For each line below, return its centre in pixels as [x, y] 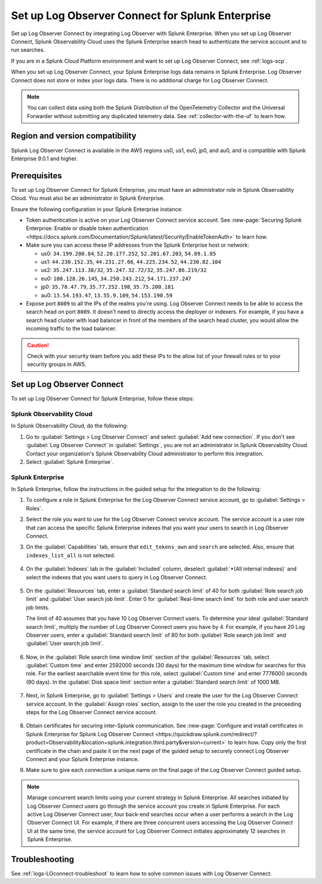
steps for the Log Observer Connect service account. [92, 712]
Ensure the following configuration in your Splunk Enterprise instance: [97, 209]
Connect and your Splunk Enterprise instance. [83, 759]
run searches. [28, 50]
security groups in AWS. [57, 364]
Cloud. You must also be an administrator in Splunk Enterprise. [88, 198]
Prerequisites [36, 176]
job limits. [38, 607]
